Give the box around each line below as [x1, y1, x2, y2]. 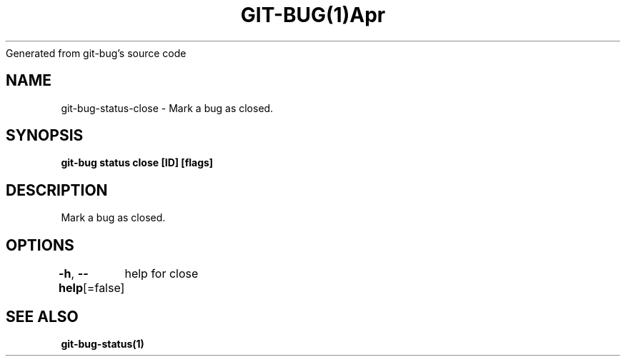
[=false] [83, 281, 125, 296]
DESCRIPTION [6, 181, 108, 199]
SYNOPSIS [6, 126, 84, 145]
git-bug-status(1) [61, 337, 144, 350]
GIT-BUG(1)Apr [240, 3, 386, 27]
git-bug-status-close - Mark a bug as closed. [61, 101, 274, 114]
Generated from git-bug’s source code [6, 46, 187, 59]
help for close [124, 266, 199, 281]
